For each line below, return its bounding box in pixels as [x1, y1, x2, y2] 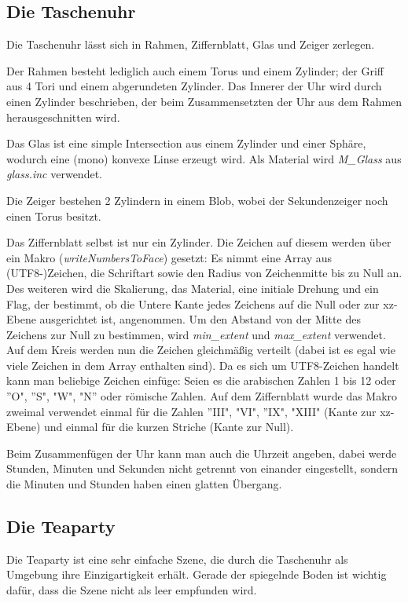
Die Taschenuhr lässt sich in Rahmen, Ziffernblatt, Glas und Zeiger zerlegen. [6, 36, 375, 53]
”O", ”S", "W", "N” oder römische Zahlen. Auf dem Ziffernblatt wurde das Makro [6, 388, 398, 404]
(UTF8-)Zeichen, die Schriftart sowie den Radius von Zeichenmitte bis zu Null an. [6, 265, 402, 281]
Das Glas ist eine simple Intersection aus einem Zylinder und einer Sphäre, [6, 135, 366, 152]
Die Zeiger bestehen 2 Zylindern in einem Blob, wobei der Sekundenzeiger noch [6, 192, 388, 208]
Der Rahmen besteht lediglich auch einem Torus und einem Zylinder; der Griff [6, 62, 384, 79]
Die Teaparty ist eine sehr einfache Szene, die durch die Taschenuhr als [6, 550, 348, 567]
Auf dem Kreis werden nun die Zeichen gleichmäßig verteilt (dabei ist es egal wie [6, 342, 395, 358]
